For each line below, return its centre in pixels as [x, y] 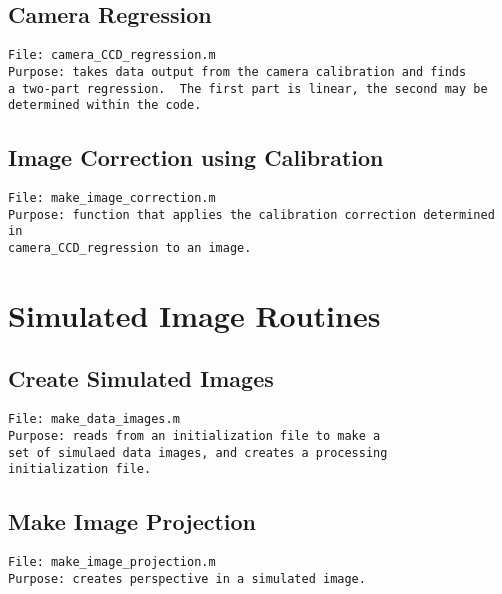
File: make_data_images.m [94, 419]
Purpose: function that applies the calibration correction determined [251, 214]
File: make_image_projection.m [112, 562]
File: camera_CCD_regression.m [112, 55]
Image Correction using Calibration [196, 157]
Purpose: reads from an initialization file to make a [194, 435]
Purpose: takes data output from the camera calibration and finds [237, 71]
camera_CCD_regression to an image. [130, 248]
